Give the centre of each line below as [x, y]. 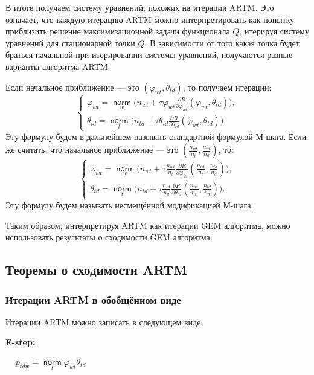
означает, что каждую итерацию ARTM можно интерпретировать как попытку [150, 19]
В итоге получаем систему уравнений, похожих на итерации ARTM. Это [140, 7]
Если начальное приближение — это [72, 87]
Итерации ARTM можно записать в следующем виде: [104, 322]
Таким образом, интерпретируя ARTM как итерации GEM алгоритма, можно [148, 225]
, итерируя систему [274, 31]
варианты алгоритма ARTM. [58, 66]
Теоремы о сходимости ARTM [97, 270]
